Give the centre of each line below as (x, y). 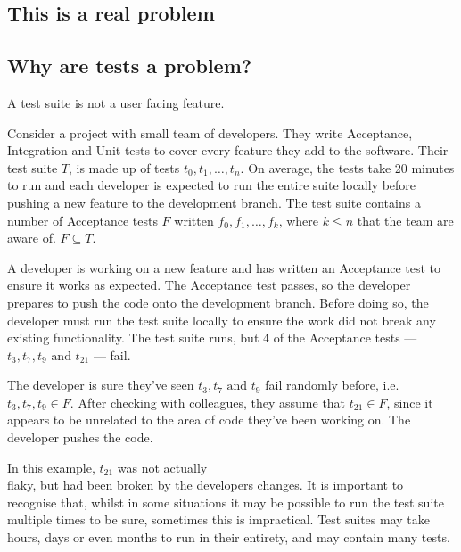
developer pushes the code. (80, 437)
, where (299, 222)
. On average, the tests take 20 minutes (347, 167)
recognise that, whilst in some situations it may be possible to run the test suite (226, 502)
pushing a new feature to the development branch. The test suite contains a (214, 202)
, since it (410, 402)
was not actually (162, 467)
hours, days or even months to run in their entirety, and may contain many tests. (229, 537)
